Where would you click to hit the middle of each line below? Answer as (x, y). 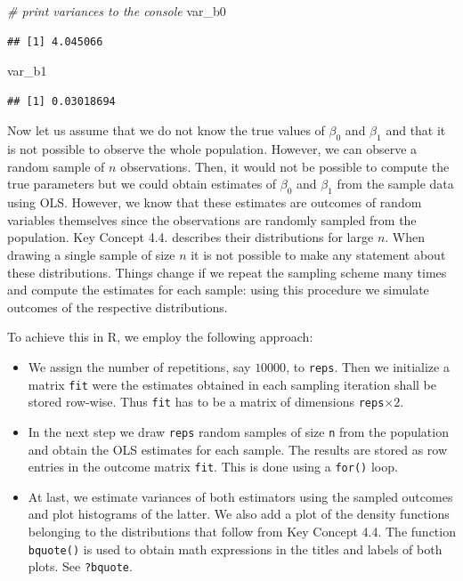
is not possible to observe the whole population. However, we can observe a (212, 149)
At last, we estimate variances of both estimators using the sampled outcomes (240, 496)
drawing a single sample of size (91, 254)
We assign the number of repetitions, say (139, 366)
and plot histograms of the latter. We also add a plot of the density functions (239, 514)
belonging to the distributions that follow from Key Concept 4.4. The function (242, 531)
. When (405, 237)
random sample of (56, 166)
